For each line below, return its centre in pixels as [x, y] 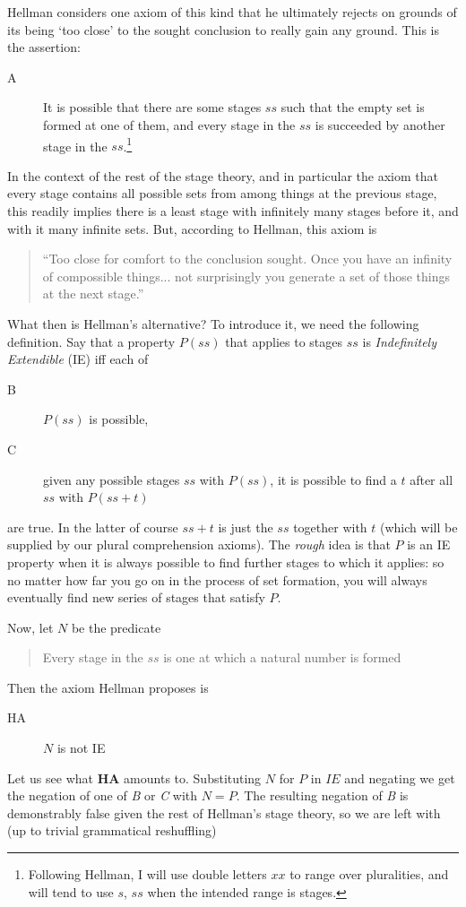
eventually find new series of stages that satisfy [136, 597]
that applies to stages [284, 341]
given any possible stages [112, 479]
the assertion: [44, 47]
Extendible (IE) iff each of [78, 359]
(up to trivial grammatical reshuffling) [112, 830]
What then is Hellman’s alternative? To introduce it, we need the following [213, 323]
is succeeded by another [380, 124]
